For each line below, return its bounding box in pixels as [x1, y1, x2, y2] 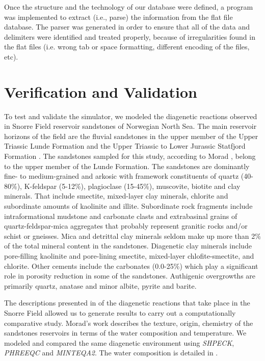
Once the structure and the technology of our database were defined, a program [4, 2, 253, 12]
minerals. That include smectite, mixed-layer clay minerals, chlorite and [4, 190, 228, 201]
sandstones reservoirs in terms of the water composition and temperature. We [4, 327, 247, 338]
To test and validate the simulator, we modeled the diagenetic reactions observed [4, 110, 257, 121]
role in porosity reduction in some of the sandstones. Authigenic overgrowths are [4, 270, 256, 281]
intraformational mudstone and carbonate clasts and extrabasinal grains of [4, 210, 237, 221]
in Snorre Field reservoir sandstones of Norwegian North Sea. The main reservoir [4, 121, 257, 131]
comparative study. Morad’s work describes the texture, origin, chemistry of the [4, 317, 253, 328]
